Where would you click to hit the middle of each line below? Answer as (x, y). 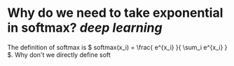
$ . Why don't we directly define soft (59, 55)
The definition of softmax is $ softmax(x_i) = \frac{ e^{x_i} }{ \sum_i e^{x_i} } (117, 47)
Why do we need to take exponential (115, 13)
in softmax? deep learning (85, 28)
